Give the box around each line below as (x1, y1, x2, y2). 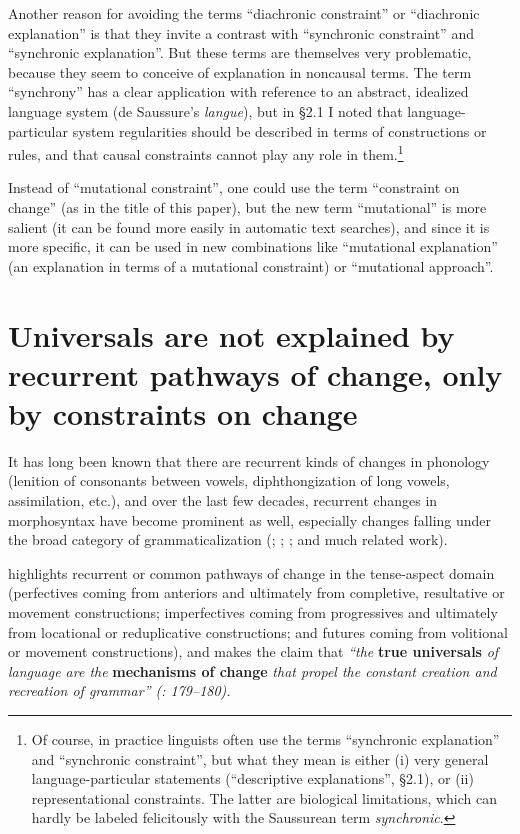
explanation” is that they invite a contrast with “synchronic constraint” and (8, 22, 474, 43)
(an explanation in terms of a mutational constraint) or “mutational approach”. (8, 255, 494, 276)
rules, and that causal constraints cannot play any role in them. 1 (8, 141, 404, 164)
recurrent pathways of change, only (8, 353, 503, 394)
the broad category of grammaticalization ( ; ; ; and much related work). (8, 529, 448, 550)
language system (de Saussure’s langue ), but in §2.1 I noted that (8, 100, 403, 121)
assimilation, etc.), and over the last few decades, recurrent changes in (8, 490, 438, 511)
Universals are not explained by (8, 314, 455, 355)
